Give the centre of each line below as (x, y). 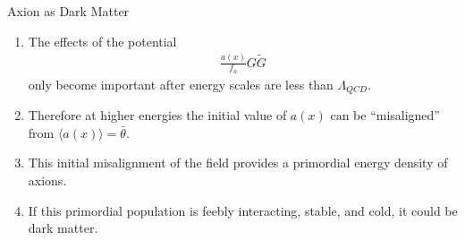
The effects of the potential (102, 41)
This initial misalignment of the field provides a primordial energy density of (238, 163)
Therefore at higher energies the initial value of (157, 115)
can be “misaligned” (385, 115)
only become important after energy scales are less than (181, 84)
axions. (47, 180)
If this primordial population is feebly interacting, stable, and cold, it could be (243, 210)
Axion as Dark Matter (68, 11)
